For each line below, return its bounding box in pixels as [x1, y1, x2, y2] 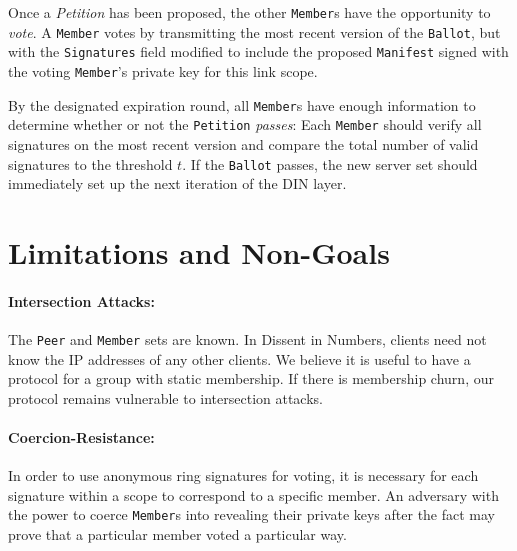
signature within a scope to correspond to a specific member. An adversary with [8, 484, 499, 505]
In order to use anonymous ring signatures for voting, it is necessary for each [8, 465, 479, 486]
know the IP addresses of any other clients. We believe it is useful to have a [8, 348, 471, 369]
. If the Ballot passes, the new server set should [182, 153, 478, 174]
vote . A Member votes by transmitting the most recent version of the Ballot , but [8, 21, 501, 42]
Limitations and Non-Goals [8, 231, 390, 272]
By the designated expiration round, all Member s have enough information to [8, 94, 476, 115]
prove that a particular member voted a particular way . [8, 524, 347, 545]
